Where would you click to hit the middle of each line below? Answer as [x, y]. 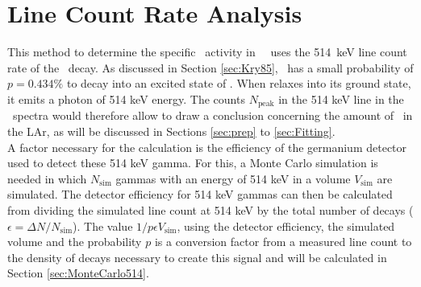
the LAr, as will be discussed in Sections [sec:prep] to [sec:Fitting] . [171, 131]
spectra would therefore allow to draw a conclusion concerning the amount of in [213, 115]
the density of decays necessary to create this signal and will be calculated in [197, 257]
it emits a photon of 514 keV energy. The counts [126, 98]
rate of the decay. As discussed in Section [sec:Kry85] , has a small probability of [210, 67]
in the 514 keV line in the [341, 98]
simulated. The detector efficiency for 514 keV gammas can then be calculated [200, 194]
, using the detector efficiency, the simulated [286, 225]
